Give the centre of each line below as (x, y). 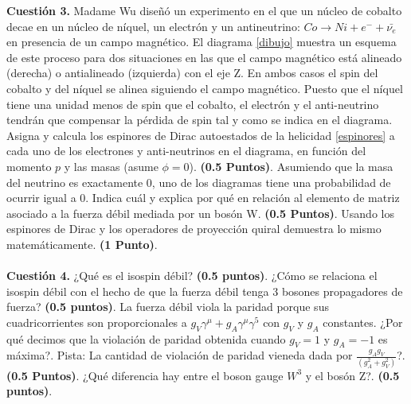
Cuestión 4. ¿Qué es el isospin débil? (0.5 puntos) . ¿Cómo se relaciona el (192, 276)
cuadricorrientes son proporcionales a (97, 322)
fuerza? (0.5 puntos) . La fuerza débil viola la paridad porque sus (168, 307)
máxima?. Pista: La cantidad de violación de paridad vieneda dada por (180, 355)
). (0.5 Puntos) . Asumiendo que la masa (291, 166)
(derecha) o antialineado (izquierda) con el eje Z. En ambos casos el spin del (192, 73)
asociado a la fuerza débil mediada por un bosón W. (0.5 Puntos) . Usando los (200, 213)
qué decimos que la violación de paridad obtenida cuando (146, 338)
